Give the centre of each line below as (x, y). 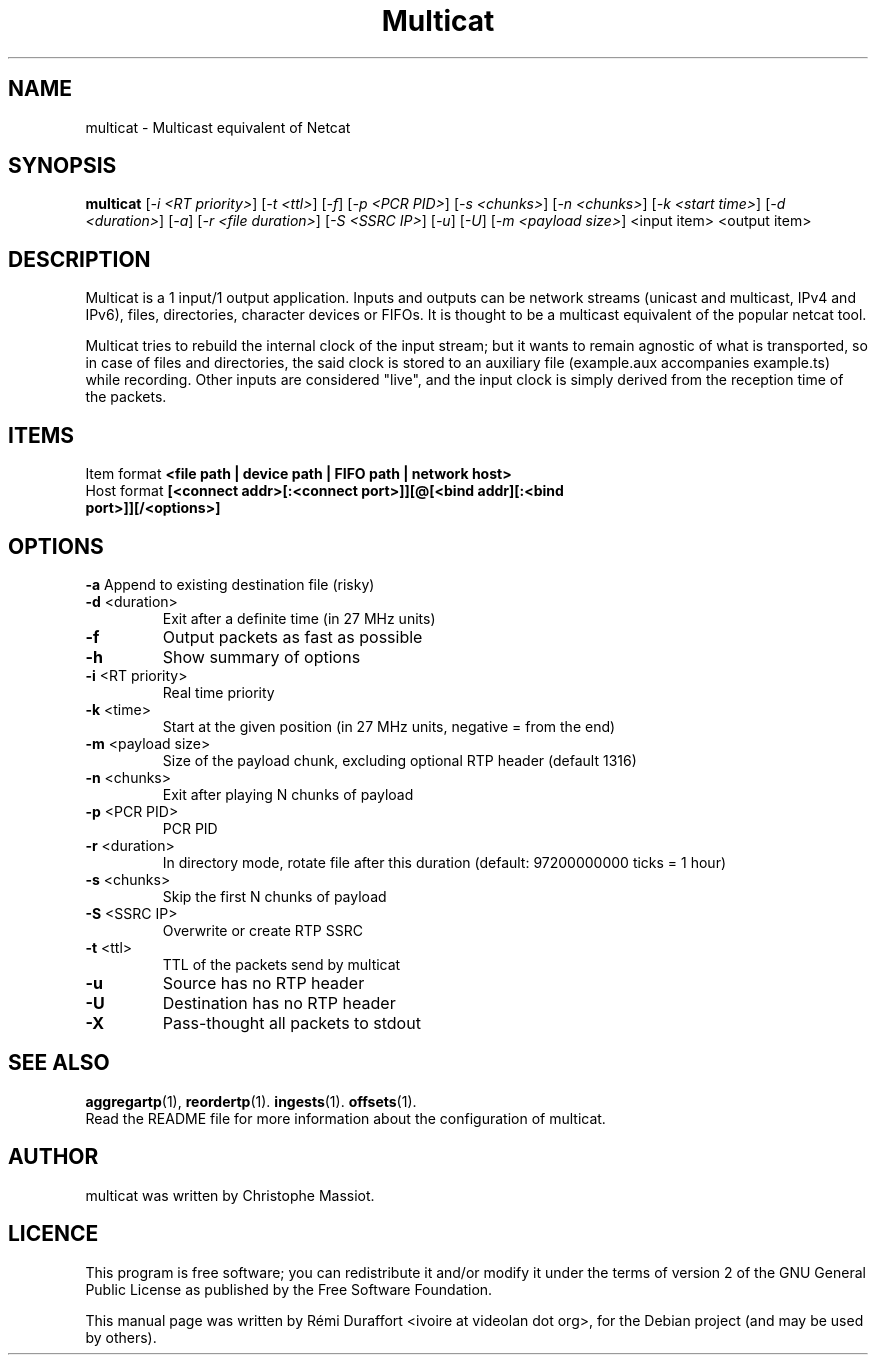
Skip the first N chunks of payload (274, 896)
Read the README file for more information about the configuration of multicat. (345, 1118)
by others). (121, 1337)
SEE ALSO (59, 1063)
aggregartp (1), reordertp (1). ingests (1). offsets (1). (251, 1101)
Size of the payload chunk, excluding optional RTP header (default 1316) (399, 760)
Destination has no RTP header (279, 1002)
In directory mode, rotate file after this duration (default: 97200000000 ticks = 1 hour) (444, 862)
